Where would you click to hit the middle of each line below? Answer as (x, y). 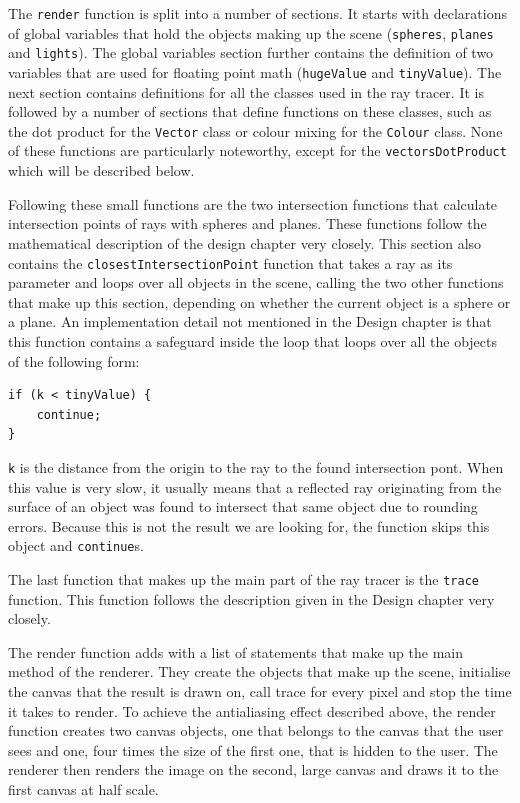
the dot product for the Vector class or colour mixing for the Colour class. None (255, 130)
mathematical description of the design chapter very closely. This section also (245, 242)
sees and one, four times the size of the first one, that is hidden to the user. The (253, 749)
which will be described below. (101, 170)
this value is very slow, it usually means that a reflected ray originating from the (255, 486)
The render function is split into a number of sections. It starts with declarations (257, 13)
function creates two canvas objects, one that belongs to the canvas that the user (256, 730)
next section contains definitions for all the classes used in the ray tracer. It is (246, 91)
